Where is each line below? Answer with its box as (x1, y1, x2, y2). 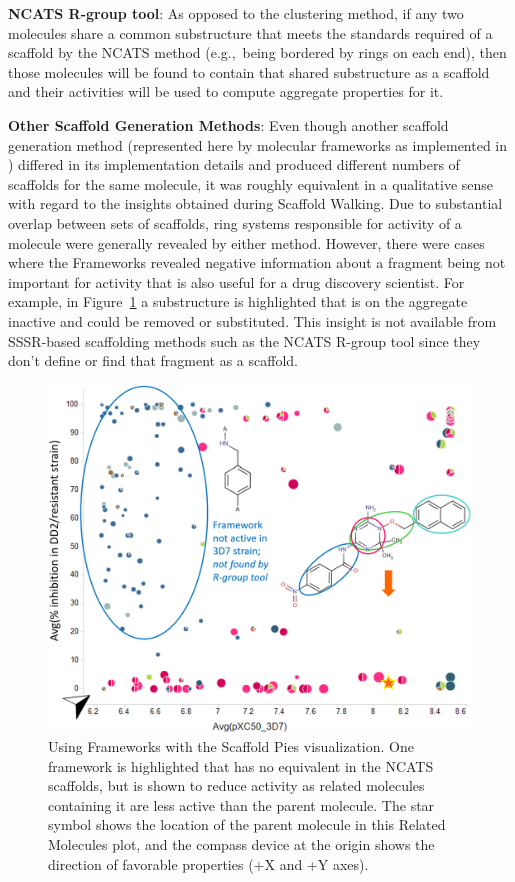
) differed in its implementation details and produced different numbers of (8, 154, 460, 175)
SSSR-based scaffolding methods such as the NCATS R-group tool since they (8, 330, 481, 351)
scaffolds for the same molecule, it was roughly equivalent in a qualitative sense (8, 173, 494, 194)
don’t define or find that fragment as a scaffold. (8, 350, 298, 371)
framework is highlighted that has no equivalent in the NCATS (48, 755, 434, 776)
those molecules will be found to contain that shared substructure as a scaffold (8, 61, 490, 82)
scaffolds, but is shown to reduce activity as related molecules (48, 775, 425, 796)
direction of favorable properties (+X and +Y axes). (48, 853, 369, 874)
